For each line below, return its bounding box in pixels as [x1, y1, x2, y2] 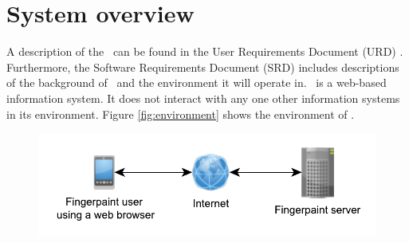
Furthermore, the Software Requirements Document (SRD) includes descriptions [6, 58, 399, 75]
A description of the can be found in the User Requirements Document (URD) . [6, 43, 403, 60]
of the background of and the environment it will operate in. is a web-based [6, 74, 387, 91]
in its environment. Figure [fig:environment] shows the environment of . [6, 105, 355, 122]
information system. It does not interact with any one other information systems [6, 89, 400, 106]
